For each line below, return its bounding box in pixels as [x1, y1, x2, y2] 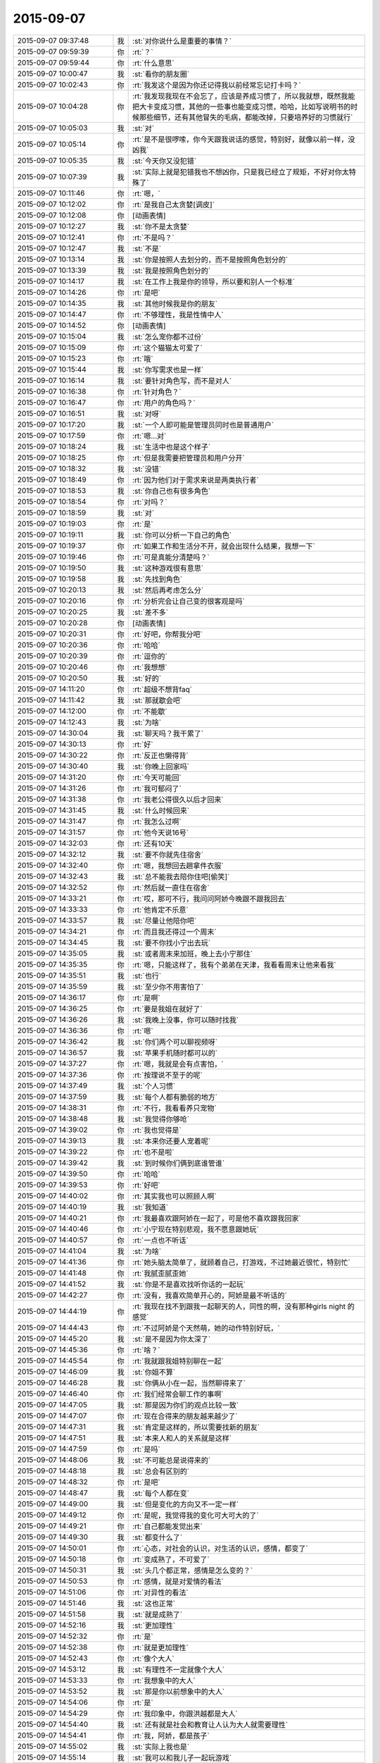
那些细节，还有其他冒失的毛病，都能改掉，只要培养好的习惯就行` [139, 112, 353, 122]
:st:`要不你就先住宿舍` [132, 850, 204, 860]
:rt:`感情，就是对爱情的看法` [132, 1576, 224, 1586]
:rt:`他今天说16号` [132, 827, 189, 837]
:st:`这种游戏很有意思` [132, 563, 204, 573]
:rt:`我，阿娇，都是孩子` [132, 1731, 210, 1740]
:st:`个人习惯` [132, 1081, 176, 1091]
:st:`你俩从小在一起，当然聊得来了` [132, 1378, 246, 1388]
